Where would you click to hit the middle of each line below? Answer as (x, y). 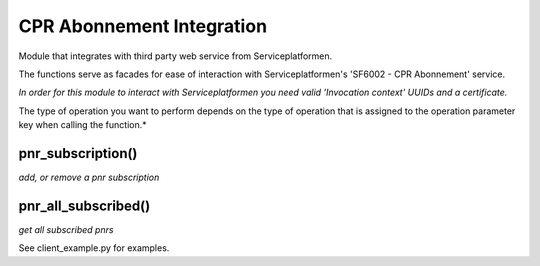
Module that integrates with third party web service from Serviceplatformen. (175, 56)
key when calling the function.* (82, 125)
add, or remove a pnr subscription (89, 177)
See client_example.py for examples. (94, 248)
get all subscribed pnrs (66, 229)
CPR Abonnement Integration (143, 26)
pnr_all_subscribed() (84, 205)
